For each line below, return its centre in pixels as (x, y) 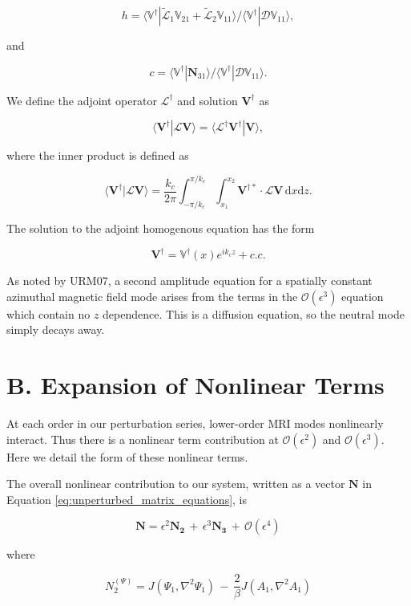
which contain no (48, 313)
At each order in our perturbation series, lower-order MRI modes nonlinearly (195, 423)
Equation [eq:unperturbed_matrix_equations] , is (127, 499)
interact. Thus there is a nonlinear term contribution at (143, 439)
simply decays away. (56, 329)
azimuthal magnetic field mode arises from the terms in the (152, 296)
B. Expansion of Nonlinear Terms (195, 385)
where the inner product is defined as (98, 155)
